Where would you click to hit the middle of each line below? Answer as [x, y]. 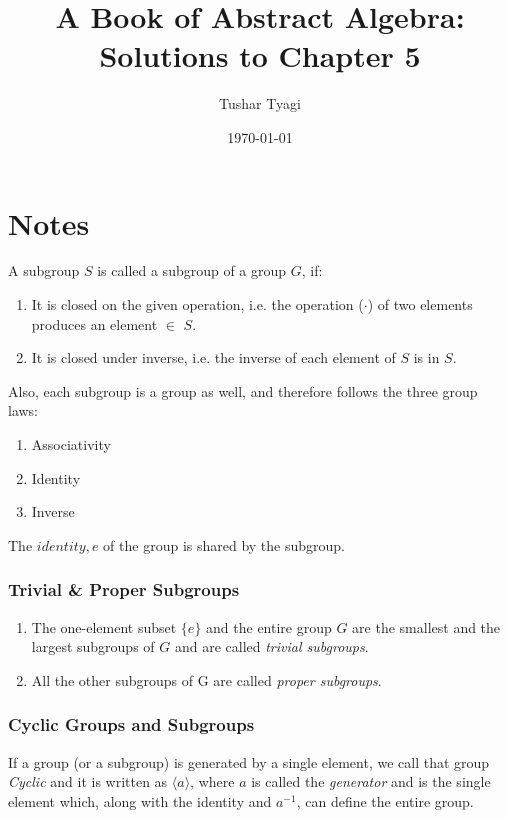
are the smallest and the [426, 626]
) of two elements [420, 304]
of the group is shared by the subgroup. [224, 544]
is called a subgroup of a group [192, 270]
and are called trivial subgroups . [271, 646]
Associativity [71, 444]
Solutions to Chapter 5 [260, 55]
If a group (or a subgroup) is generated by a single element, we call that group [249, 761]
